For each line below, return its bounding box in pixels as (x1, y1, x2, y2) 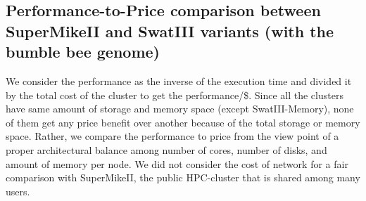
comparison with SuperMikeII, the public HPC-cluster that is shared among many (6, 170, 360, 185)
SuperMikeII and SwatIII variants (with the (6, 20, 334, 41)
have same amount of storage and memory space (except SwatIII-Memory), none (6, 101, 354, 116)
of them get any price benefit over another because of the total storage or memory (6, 115, 360, 129)
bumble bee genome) (6, 41, 160, 63)
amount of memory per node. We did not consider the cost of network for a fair (6, 156, 348, 171)
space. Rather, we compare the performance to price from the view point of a (6, 129, 339, 143)
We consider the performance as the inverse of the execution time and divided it (6, 73, 352, 88)
